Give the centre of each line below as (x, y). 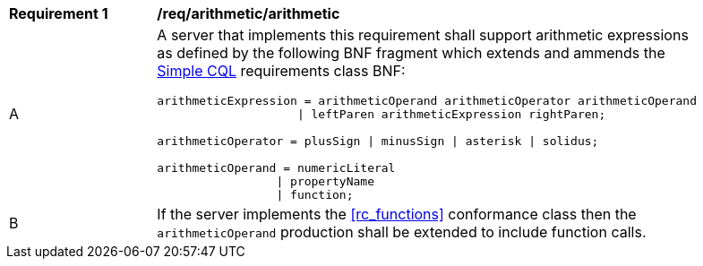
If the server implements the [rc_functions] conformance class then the (397, 214)
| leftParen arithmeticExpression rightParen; (451, 114)
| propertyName (325, 181)
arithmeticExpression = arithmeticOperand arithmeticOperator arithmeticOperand (427, 101)
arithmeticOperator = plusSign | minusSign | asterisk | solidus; (378, 141)
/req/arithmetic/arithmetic (249, 13)
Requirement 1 (59, 13)
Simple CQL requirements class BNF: (281, 71)
